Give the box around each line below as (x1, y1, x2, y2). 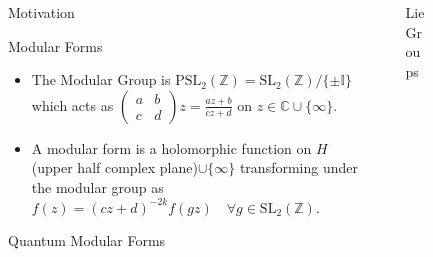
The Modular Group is (31, 69, 171, 90)
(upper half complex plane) (31, 157, 198, 178)
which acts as (31, 94, 114, 115)
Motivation (8, 2, 75, 22)
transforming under (239, 157, 358, 178)
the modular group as (31, 176, 164, 197)
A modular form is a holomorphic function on (31, 137, 312, 158)
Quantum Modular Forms (8, 230, 166, 251)
